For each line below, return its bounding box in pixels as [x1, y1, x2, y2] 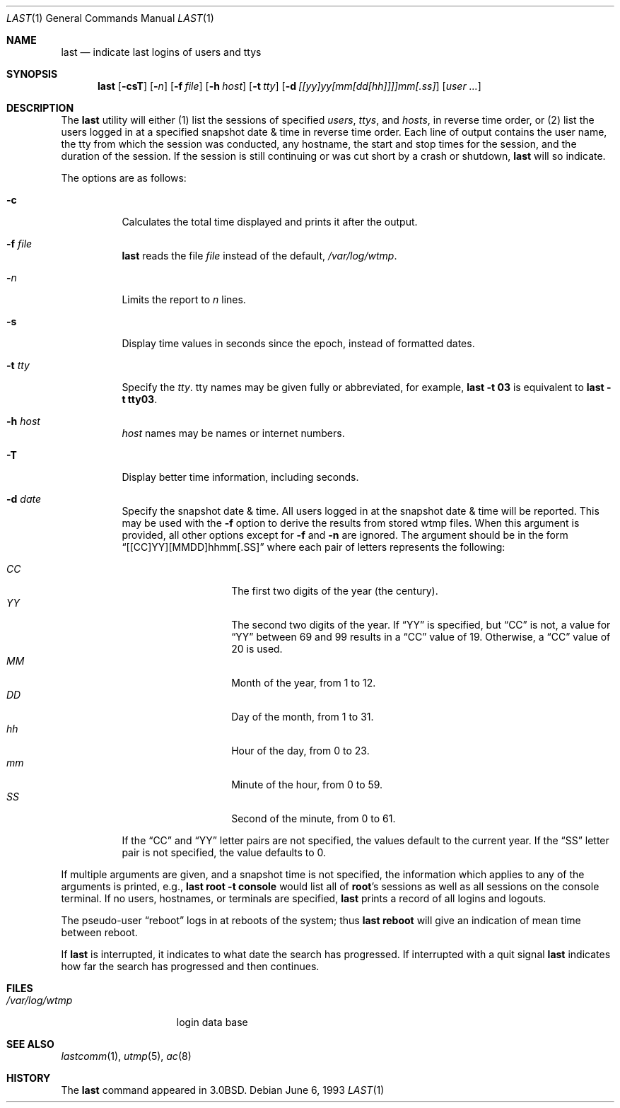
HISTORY [6, 1072, 51, 1084]
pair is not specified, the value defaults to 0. [122, 846, 327, 858]
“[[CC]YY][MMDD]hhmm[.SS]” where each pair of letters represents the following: [122, 541, 505, 553]
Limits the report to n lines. [122, 293, 246, 305]
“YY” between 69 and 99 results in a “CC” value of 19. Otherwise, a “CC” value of [231, 631, 611, 643]
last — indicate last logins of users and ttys [61, 46, 262, 58]
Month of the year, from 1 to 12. [231, 677, 376, 689]
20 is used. [231, 643, 283, 655]
